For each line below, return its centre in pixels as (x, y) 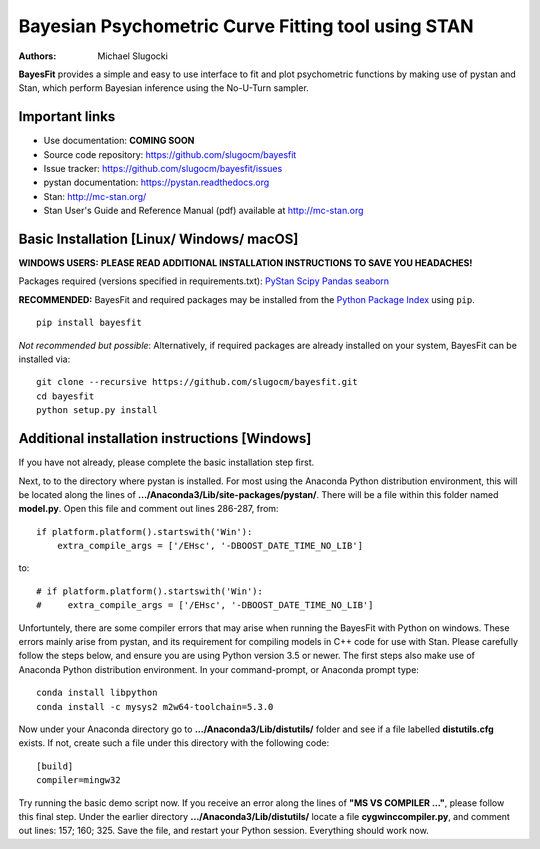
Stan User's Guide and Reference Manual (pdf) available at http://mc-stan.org (203, 211)
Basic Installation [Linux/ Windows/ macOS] (158, 239)
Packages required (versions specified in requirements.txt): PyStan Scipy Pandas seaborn (204, 281)
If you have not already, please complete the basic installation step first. (166, 462)
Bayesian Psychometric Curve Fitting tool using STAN (246, 26)
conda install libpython (97, 693)
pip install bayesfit (89, 323)
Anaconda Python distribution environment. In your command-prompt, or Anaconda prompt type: (219, 669)
